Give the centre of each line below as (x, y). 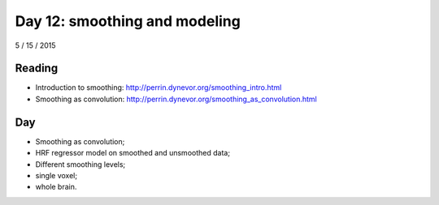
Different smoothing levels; (80, 164)
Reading (37, 68)
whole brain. (56, 187)
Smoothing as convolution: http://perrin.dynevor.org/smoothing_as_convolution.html (176, 99)
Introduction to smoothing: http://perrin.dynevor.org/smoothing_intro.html (159, 88)
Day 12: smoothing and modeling (128, 21)
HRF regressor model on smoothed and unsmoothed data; (133, 153)
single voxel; (56, 175)
